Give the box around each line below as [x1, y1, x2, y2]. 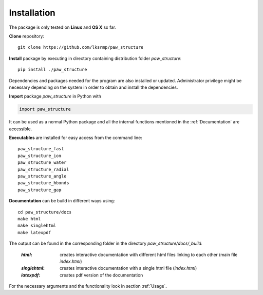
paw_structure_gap [18, 187, 62, 193]
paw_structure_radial [18, 166, 69, 172]
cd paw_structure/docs [18, 209, 72, 215]
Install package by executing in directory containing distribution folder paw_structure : [9, 55, 182, 61]
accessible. [9, 126, 32, 132]
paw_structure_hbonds [18, 180, 69, 186]
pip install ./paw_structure [18, 67, 87, 73]
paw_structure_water [18, 160, 67, 165]
